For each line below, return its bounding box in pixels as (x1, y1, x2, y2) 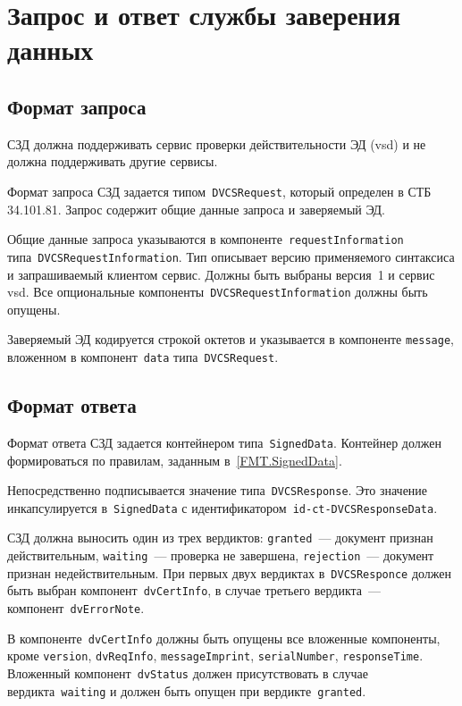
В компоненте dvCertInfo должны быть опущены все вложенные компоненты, (7, 628, 441, 647)
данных (7, 31, 94, 68)
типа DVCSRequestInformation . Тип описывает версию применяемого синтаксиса (7, 247, 455, 265)
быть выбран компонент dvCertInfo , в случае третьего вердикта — (7, 581, 382, 600)
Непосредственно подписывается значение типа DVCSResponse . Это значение (7, 481, 428, 500)
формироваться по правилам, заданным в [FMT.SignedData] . (7, 450, 342, 469)
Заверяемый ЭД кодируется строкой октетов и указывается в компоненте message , (7, 330, 454, 349)
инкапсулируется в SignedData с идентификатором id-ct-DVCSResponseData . (7, 498, 438, 517)
